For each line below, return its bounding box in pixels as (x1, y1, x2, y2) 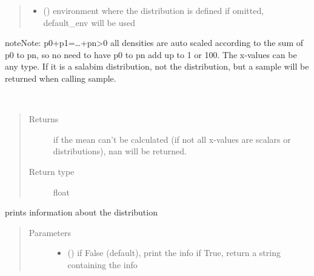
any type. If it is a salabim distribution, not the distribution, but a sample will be (5, 60, 309, 73)
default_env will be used (43, 16, 135, 28)
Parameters (28, 226, 71, 238)
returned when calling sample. (5, 71, 116, 84)
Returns (28, 113, 59, 125)
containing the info (67, 258, 138, 271)
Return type (28, 165, 75, 177)
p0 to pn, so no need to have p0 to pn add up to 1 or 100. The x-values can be (5, 48, 297, 61)
